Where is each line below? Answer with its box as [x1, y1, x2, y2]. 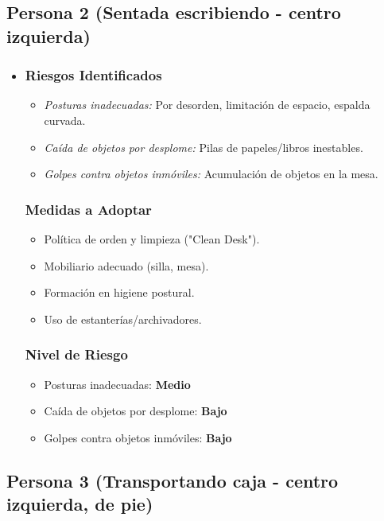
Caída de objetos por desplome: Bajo [44, 402, 227, 419]
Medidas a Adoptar [25, 199, 152, 219]
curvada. [44, 111, 86, 128]
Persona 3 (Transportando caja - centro [6, 468, 339, 492]
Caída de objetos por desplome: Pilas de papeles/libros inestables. [44, 138, 363, 155]
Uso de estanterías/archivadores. [44, 310, 202, 327]
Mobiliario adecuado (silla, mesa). [44, 257, 209, 274]
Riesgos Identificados [25, 65, 162, 85]
